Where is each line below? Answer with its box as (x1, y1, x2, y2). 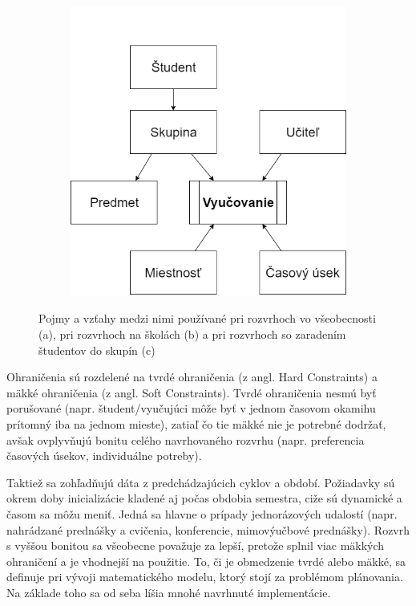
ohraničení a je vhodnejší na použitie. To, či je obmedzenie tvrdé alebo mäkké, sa (6, 552, 406, 569)
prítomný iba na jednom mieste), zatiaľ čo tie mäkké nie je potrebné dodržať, (6, 415, 386, 432)
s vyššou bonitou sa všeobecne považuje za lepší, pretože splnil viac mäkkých (6, 537, 385, 554)
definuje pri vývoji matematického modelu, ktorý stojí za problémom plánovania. (6, 568, 403, 585)
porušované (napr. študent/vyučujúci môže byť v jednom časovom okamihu (6, 400, 376, 417)
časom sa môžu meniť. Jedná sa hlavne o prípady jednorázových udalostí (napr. (6, 505, 398, 522)
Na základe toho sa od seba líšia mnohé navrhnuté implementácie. (6, 584, 331, 600)
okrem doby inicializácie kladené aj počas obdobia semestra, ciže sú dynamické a (6, 490, 402, 506)
